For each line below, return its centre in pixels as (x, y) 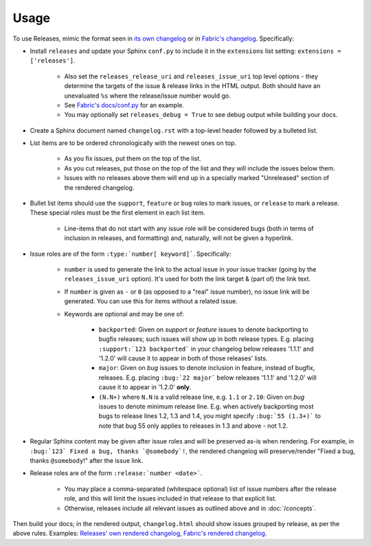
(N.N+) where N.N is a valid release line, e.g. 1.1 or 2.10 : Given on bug (202, 397)
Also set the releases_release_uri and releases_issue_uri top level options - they (191, 76)
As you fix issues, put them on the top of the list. (133, 159)
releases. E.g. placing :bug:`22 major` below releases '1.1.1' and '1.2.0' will (207, 378)
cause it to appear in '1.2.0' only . (145, 387)
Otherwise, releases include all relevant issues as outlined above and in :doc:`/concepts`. (190, 508)
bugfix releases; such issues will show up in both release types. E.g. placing (206, 339)
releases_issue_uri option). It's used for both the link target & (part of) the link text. (188, 279)
